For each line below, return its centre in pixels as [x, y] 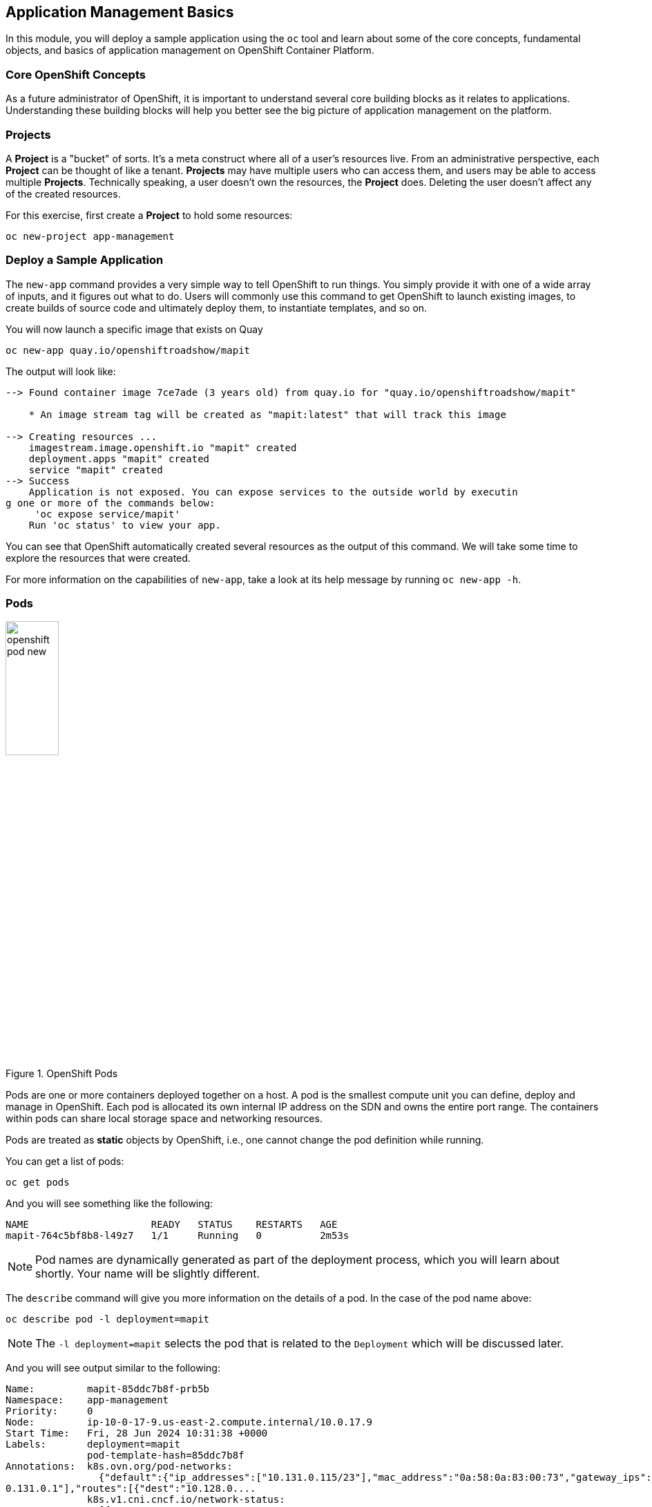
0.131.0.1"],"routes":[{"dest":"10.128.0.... [131, 1489]
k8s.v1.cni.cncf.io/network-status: [186, 1500]
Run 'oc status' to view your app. [125, 525]
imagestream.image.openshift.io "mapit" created [163, 447]
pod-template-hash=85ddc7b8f [166, 1456]
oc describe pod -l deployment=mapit [108, 1319]
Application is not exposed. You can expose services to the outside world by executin [273, 492]
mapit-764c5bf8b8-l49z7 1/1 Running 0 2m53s [178, 1236]
